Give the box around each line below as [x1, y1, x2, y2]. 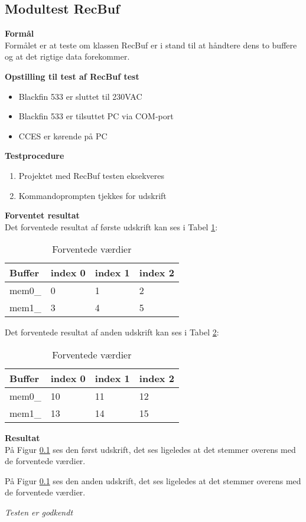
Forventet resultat [5, 209, 80, 221]
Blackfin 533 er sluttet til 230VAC [18, 90, 142, 102]
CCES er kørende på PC [18, 129, 108, 142]
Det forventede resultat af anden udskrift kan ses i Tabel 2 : [5, 326, 219, 338]
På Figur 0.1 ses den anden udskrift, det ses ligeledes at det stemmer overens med [5, 474, 301, 487]
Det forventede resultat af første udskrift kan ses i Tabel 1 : [5, 220, 218, 233]
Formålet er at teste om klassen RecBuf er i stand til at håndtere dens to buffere [5, 38, 297, 51]
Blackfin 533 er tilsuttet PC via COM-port [18, 110, 174, 122]
